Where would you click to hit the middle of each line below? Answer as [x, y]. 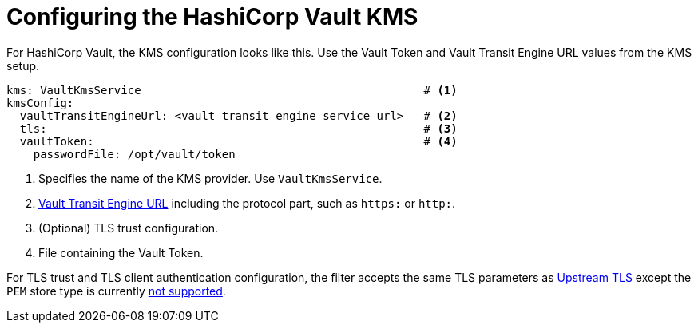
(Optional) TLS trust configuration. [129, 228]
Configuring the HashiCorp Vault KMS [212, 17]
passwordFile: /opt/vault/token [134, 154]
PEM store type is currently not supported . [116, 291]
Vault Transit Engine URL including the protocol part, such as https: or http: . [247, 203]
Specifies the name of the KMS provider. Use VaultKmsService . [210, 178]
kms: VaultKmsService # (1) [232, 90]
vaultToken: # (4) [238, 141]
